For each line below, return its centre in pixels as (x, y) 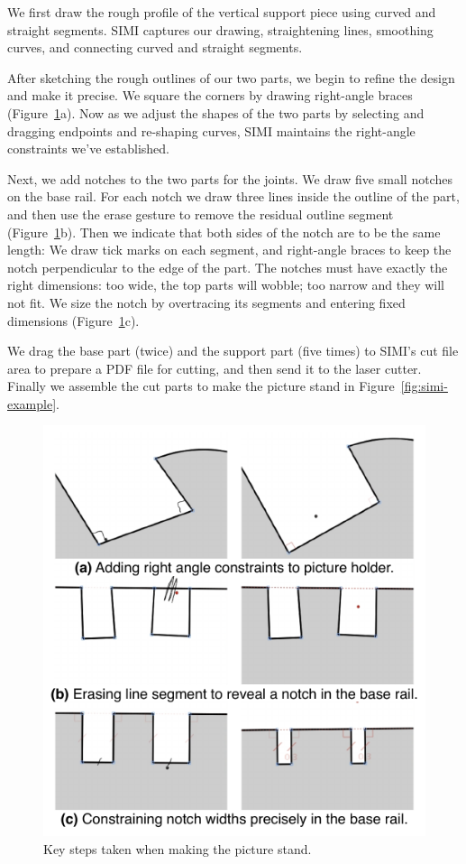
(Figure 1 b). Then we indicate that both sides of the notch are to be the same (224, 232)
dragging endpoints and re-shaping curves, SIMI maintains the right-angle (211, 130)
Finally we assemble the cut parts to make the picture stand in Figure (201, 386)
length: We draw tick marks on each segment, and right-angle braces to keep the (229, 250)
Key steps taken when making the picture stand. (178, 848)
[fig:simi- (424, 386)
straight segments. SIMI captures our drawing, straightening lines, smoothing (220, 29)
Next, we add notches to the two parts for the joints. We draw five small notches (230, 178)
